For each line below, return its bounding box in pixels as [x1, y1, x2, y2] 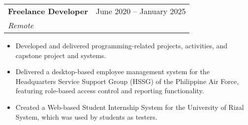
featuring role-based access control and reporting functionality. [15, 85, 204, 96]
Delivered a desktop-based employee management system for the [15, 66, 210, 77]
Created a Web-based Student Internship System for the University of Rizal [15, 102, 244, 112]
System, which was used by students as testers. [15, 111, 157, 122]
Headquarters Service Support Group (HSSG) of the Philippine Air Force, [15, 76, 239, 86]
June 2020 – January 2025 [95, 5, 186, 17]
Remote [8, 20, 34, 31]
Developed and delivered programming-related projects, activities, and [15, 41, 228, 50]
